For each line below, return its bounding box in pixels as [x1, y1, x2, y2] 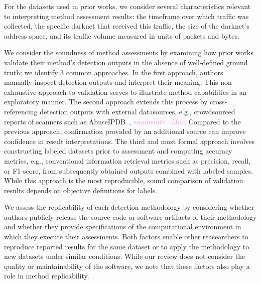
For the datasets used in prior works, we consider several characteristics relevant [4, 1, 251, 11]
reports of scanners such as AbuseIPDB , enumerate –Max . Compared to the [4, 116, 241, 126]
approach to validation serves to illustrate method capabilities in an [38, 86, 247, 97]
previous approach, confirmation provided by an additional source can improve [4, 126, 246, 136]
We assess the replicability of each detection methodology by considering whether [4, 202, 254, 212]
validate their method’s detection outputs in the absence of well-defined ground [4, 57, 248, 67]
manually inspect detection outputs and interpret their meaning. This [4, 77, 218, 87]
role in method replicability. [4, 270, 89, 281]
